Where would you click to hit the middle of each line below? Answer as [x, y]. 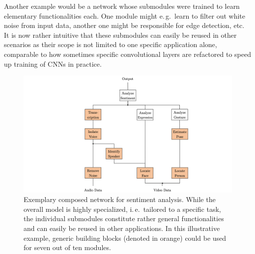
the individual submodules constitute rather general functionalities [124, 218]
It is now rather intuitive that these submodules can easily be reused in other [120, 35]
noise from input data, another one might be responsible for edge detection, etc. [124, 25]
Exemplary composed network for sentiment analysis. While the [120, 199]
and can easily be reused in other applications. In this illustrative [122, 228]
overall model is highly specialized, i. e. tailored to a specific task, [122, 209]
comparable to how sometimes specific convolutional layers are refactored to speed [127, 54]
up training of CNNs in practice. [53, 63]
